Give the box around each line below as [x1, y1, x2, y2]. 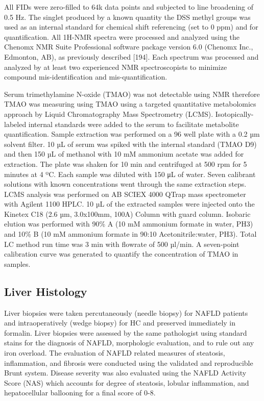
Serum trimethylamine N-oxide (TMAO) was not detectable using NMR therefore [4, 88, 260, 99]
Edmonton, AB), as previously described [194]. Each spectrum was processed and [4, 51, 259, 62]
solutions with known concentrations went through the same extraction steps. [4, 179, 247, 189]
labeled [4, 118, 27, 129]
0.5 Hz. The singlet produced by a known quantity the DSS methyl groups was [4, 11, 251, 22]
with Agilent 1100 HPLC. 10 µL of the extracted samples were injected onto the [4, 198, 255, 209]
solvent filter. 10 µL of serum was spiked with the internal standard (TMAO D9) [4, 138, 257, 149]
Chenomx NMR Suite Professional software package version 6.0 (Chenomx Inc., [4, 41, 253, 52]
